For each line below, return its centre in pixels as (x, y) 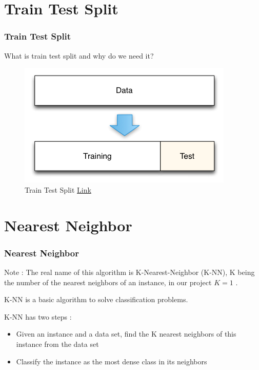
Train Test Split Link (58, 189)
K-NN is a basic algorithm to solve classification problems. (96, 299)
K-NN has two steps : (38, 316)
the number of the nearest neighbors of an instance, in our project (108, 282)
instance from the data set (57, 344)
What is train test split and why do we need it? (79, 55)
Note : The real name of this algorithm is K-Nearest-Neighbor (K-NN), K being (129, 272)
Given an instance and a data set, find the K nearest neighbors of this (126, 334)
